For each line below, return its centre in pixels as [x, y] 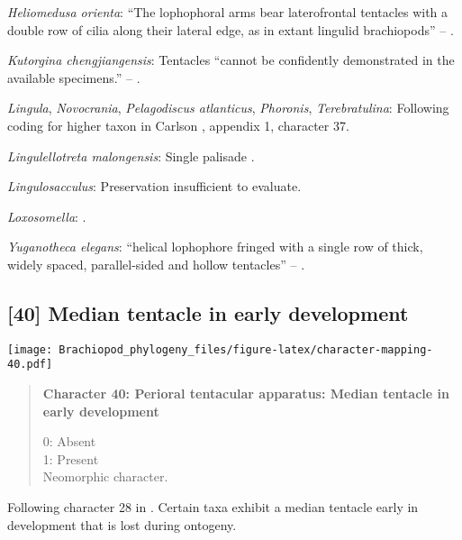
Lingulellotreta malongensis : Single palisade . [131, 156]
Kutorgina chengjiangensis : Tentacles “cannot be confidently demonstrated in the [231, 60]
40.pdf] [30, 365]
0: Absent [69, 441]
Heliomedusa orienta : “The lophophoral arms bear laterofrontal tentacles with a [228, 12]
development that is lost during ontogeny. [122, 524]
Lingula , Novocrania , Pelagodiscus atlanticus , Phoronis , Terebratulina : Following [228, 108]
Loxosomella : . [47, 216]
